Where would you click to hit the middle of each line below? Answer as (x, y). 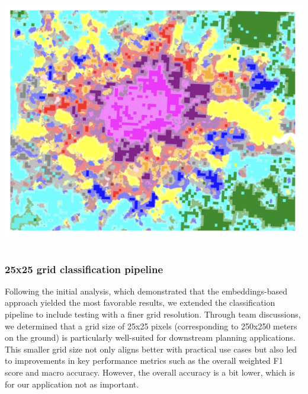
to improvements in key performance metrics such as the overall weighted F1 (144, 361)
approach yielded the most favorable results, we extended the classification (140, 302)
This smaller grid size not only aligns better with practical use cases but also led (151, 349)
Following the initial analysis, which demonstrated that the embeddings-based (146, 291)
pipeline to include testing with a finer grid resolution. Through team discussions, (153, 314)
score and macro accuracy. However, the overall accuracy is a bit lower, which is (150, 372)
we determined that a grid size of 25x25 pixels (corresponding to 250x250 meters (151, 326)
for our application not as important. (72, 384)
